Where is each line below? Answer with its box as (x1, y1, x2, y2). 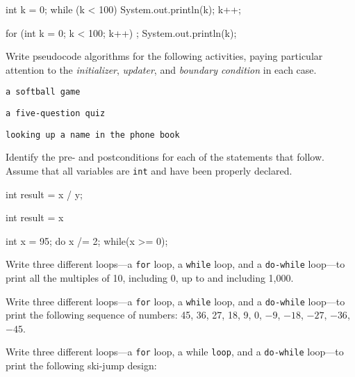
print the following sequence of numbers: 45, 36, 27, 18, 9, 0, (6, 307, 262, 322)
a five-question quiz (6, 109, 106, 119)
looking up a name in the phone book (6, 129, 180, 140)
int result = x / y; (6, 186, 83, 201)
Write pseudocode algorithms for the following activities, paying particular (6, 49, 323, 63)
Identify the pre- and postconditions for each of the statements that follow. (6, 150, 324, 164)
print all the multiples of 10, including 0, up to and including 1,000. (6, 271, 294, 285)
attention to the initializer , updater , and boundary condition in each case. (6, 62, 317, 77)
